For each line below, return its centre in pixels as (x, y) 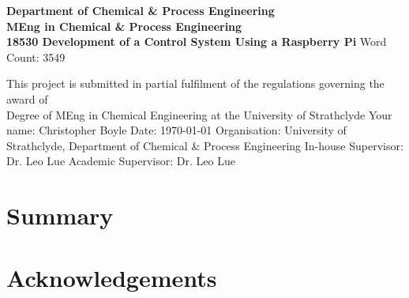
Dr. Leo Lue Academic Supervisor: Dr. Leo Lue (121, 161)
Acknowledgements (112, 277)
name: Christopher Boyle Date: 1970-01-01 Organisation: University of (176, 130)
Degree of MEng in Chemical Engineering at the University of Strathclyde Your (199, 114)
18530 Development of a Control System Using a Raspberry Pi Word (197, 41)
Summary (60, 215)
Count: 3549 (36, 57)
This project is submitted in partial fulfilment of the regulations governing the (195, 83)
